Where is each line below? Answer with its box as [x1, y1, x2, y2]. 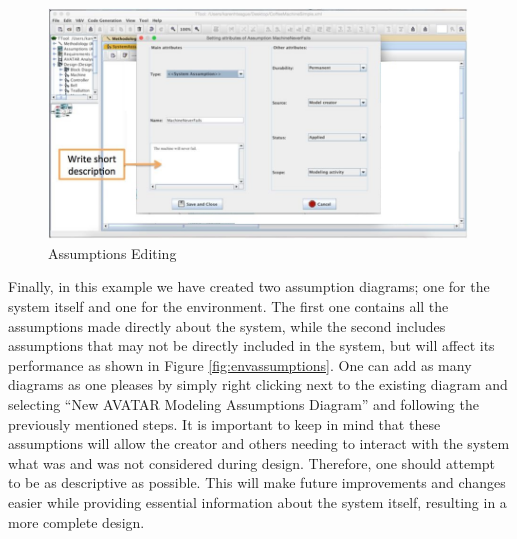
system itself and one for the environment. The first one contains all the [8, 295, 449, 316]
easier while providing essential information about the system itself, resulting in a [8, 491, 507, 512]
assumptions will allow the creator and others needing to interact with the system [8, 433, 510, 454]
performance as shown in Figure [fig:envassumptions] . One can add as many [8, 354, 472, 375]
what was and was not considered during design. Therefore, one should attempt [8, 452, 496, 473]
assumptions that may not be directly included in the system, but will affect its [8, 335, 495, 356]
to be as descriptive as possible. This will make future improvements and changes [8, 472, 506, 493]
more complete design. [8, 511, 145, 532]
